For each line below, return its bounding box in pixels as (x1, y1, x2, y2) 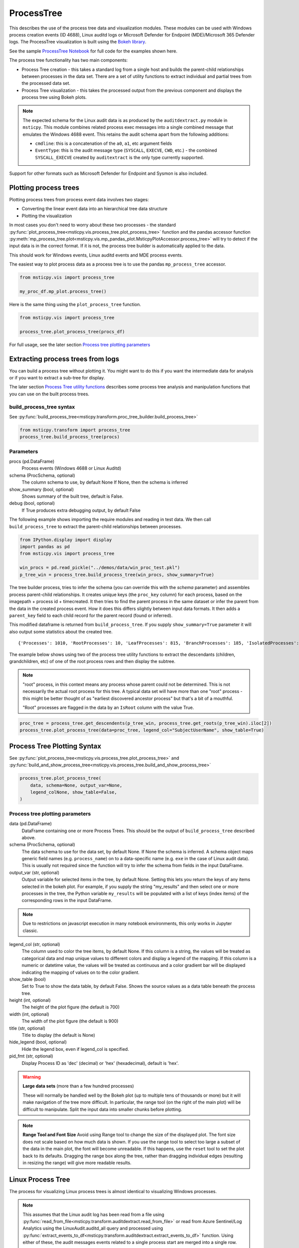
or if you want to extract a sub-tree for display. (9, 375, 105, 381)
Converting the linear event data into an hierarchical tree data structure (21, 206, 168, 212)
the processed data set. (21, 80, 71, 86)
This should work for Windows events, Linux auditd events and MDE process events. (9, 252, 183, 258)
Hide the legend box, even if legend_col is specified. (21, 1046, 129, 1052)
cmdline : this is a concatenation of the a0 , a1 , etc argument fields (35, 140, 172, 147)
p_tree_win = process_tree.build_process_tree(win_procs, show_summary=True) (19, 572, 214, 578)
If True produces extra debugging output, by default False (21, 507, 141, 513)
